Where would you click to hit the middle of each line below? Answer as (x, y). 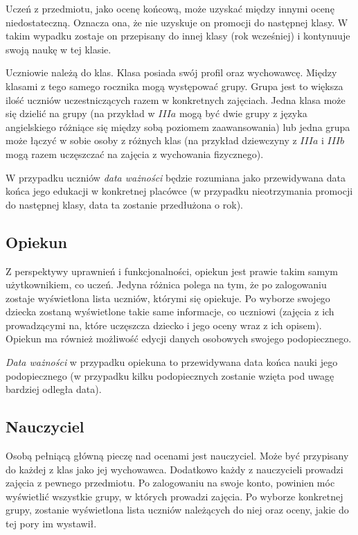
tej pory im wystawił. (51, 524)
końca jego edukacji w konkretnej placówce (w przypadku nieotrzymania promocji (179, 191)
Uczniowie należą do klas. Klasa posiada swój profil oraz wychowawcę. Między (171, 72)
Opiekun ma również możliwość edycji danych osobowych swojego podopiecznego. (179, 339)
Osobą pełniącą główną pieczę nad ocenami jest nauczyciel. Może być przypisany (177, 456)
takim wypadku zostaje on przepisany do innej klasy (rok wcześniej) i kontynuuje (178, 36)
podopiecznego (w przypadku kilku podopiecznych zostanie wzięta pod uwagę (170, 375)
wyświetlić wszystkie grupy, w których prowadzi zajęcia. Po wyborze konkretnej (174, 496)
